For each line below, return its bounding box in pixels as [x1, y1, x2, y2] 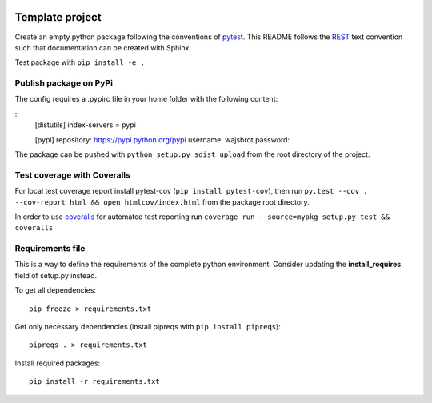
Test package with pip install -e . [14, 58, 146, 67]
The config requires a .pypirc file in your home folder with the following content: [14, 94, 278, 104]
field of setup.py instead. [14, 270, 98, 280]
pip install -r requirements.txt [29, 377, 160, 386]
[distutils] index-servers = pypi [34, 120, 136, 130]
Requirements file [14, 243, 86, 254]
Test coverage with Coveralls [14, 169, 131, 180]
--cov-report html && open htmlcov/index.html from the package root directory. [14, 197, 310, 207]
